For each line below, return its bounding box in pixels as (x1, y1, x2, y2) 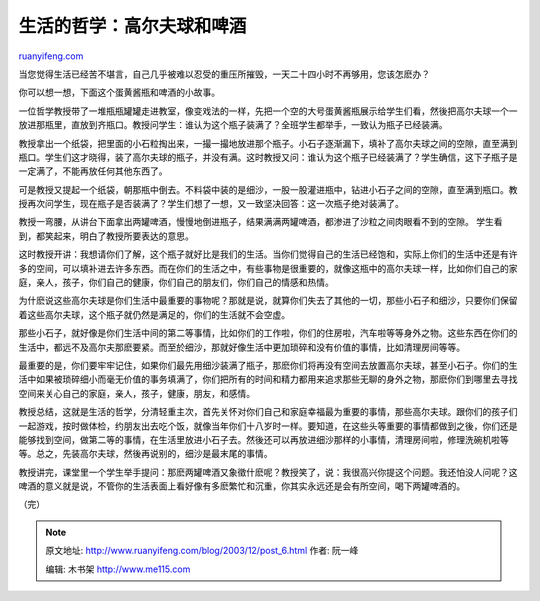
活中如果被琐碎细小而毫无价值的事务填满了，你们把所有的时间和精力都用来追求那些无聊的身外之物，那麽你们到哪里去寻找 (18, 373, 518, 385)
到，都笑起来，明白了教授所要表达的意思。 (18, 230, 194, 242)
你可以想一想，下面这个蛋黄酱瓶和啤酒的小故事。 (18, 86, 220, 99)
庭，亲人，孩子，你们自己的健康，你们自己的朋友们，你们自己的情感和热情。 (18, 276, 334, 289)
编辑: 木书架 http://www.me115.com (45, 563, 191, 575)
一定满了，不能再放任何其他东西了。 (18, 165, 168, 177)
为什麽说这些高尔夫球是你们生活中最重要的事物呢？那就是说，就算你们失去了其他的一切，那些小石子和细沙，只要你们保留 (18, 295, 518, 307)
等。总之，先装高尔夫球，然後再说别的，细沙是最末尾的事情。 (18, 448, 273, 460)
